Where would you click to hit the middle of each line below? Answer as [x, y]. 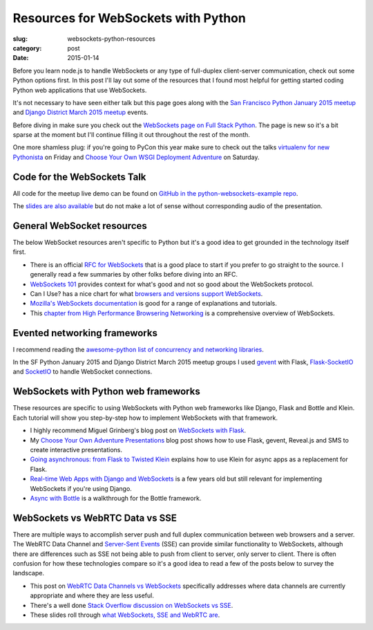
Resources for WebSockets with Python [130, 18]
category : [27, 48]
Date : [21, 58]
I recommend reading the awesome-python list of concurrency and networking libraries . [138, 349]
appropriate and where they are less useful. [92, 595]
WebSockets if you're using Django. [81, 488]
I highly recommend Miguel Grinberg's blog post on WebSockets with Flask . [138, 430]
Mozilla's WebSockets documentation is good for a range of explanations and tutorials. [154, 304]
